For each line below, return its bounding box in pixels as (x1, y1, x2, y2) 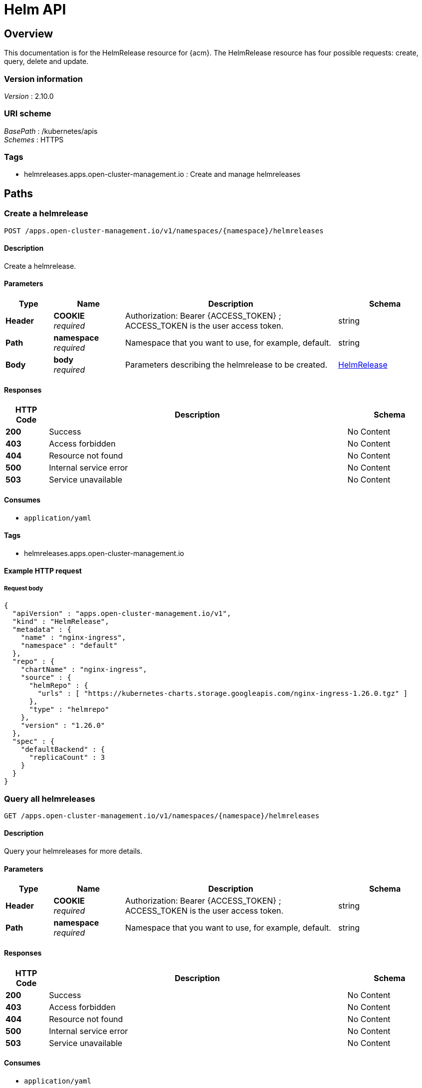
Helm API (4, 1, 66, 18)
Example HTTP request (4, 566, 82, 575)
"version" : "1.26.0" (20, 721, 105, 730)
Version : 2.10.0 (4, 91, 54, 100)
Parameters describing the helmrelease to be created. (125, 360, 328, 370)
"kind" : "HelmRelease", (12, 617, 109, 626)
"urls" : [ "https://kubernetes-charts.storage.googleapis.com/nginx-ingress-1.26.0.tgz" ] (37, 689, 408, 698)
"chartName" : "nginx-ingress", (20, 665, 147, 674)
